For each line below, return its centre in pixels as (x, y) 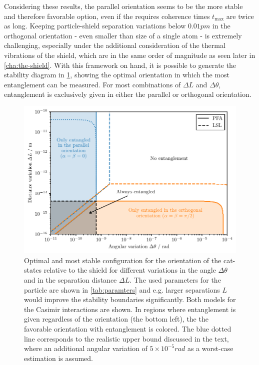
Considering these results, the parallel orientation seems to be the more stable (123, 6)
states (33, 270)
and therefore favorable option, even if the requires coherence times (107, 16)
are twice (240, 16)
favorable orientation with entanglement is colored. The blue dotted (128, 328)
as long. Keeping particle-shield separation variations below (95, 26)
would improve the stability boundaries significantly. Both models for (130, 299)
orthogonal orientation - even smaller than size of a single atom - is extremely (123, 35)
